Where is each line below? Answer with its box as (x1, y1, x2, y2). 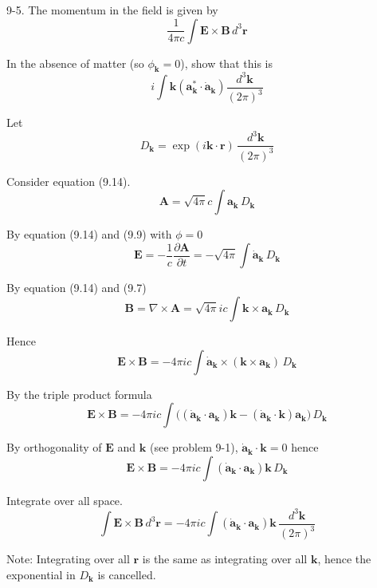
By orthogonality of (6, 439, 102, 456)
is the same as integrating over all (142, 551, 308, 567)
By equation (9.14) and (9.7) (6, 279, 147, 296)
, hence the (317, 551, 371, 567)
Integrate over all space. (6, 491, 123, 508)
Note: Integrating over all (6, 551, 130, 567)
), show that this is (180, 54, 273, 71)
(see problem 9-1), (149, 439, 238, 456)
